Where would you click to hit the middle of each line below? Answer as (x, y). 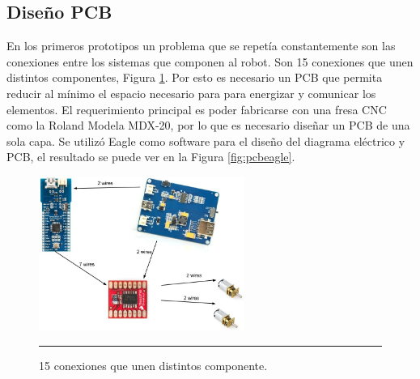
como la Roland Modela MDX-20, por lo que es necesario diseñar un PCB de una (208, 125)
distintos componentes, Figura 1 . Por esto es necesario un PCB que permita (195, 77)
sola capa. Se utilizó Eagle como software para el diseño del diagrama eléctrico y (206, 141)
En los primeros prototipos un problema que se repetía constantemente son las (201, 46)
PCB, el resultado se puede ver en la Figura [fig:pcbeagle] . (151, 157)
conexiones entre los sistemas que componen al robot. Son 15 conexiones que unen (210, 61)
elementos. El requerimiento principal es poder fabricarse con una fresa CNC (197, 109)
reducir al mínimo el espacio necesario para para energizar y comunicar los (191, 93)
